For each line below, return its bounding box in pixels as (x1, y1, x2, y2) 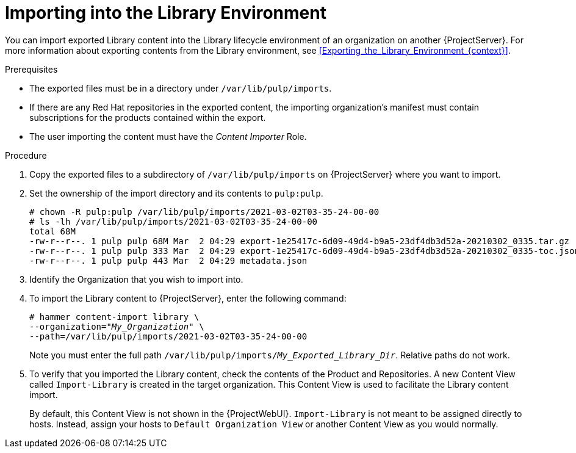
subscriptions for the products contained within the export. (29, 112, 266, 123)
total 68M (29, 226, 76, 236)
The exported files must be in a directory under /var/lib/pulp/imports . (29, 82, 332, 93)
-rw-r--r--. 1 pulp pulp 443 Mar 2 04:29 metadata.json (29, 255, 308, 266)
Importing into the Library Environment (5, 2, 326, 23)
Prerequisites (5, 63, 58, 74)
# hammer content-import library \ (29, 311, 200, 322)
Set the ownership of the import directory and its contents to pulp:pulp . (29, 187, 323, 198)
